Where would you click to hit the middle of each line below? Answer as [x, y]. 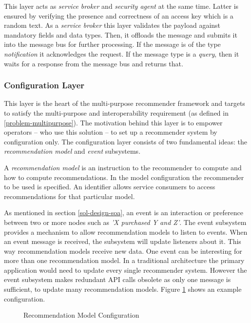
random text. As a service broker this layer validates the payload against [112, 25]
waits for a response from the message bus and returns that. [94, 63]
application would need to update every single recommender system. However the [125, 270]
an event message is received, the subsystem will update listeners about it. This [123, 241]
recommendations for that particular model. [69, 196]
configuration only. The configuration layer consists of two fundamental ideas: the [126, 141]
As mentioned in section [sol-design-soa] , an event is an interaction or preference [124, 212]
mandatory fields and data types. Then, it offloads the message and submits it [121, 34]
